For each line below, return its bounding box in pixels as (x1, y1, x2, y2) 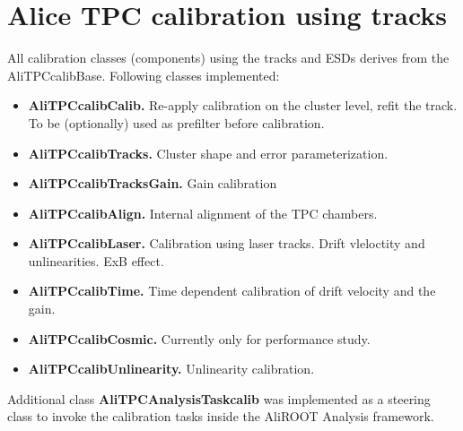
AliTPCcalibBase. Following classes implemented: (7, 65, 280, 84)
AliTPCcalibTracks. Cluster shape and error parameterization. (28, 143, 389, 162)
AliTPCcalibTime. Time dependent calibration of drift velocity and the (28, 281, 436, 300)
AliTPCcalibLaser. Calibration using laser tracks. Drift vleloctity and (28, 234, 425, 253)
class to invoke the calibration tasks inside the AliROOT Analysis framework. (7, 407, 434, 426)
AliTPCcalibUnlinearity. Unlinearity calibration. (28, 359, 315, 378)
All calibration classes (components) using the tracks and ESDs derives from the (7, 48, 450, 67)
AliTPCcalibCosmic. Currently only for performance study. (28, 329, 371, 348)
